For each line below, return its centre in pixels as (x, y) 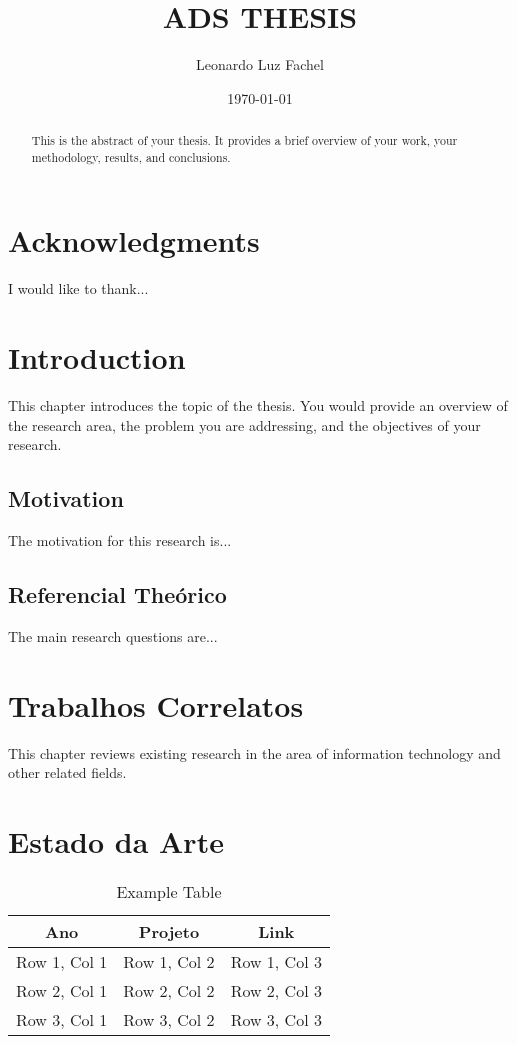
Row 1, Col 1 (62, 961)
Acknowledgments (134, 240)
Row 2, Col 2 (169, 990)
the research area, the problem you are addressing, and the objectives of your (244, 424)
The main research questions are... (113, 635)
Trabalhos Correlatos (156, 704)
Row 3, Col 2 (169, 1019)
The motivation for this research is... (120, 540)
